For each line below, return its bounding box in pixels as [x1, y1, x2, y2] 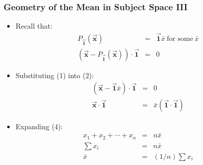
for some [166, 35, 193, 43]
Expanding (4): [15, 121, 63, 131]
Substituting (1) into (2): [15, 69, 94, 80]
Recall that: [15, 20, 53, 31]
